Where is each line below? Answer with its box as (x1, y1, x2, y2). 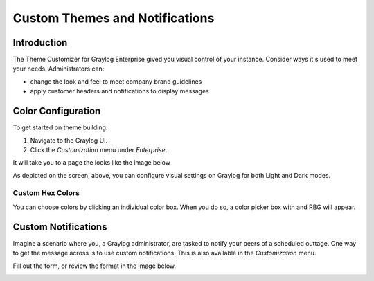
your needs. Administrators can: (12, 64, 105, 73)
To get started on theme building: (12, 123, 108, 132)
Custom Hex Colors (12, 188, 80, 198)
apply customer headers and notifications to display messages (30, 87, 209, 96)
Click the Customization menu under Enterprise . (30, 145, 168, 154)
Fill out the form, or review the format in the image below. (12, 262, 177, 270)
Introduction (12, 37, 68, 48)
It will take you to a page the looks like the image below (12, 158, 171, 167)
